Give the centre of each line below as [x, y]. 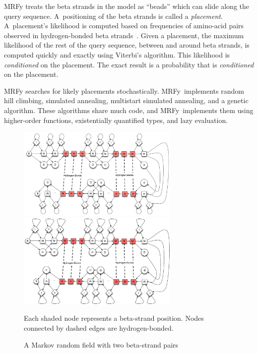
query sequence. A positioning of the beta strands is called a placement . [113, 16]
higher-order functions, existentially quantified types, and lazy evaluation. [116, 120]
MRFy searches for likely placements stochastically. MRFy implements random [124, 90]
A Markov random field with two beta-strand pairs [101, 344]
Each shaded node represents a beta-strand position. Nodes [114, 318]
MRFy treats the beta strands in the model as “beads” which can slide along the [127, 6]
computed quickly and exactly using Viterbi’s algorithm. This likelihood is [117, 54]
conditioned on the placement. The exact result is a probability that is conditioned [129, 64]
